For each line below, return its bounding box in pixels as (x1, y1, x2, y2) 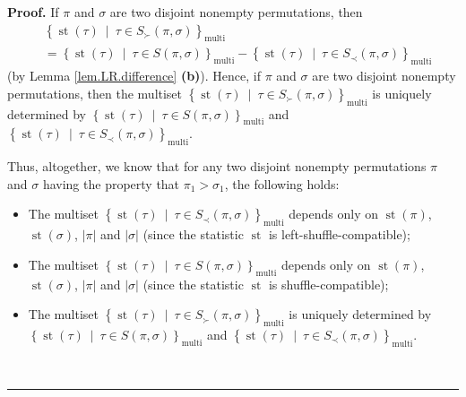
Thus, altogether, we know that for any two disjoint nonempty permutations (7, 157, 427, 176)
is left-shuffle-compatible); (268, 225, 410, 244)
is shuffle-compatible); (268, 274, 389, 293)
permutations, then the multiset (7, 83, 183, 102)
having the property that (42, 174, 180, 193)
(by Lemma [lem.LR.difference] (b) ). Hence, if (7, 66, 262, 85)
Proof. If (7, 3, 59, 21)
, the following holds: (224, 174, 340, 193)
